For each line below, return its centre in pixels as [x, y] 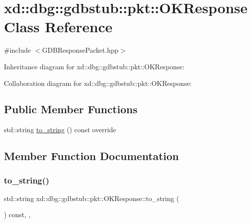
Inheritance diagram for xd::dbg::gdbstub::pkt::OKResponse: [94, 66]
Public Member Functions [71, 109]
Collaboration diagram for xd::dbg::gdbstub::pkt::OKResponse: [98, 83]
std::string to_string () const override [60, 130]
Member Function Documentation [92, 156]
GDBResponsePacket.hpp [80, 50]
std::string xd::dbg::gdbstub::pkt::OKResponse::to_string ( [92, 198]
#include [18, 50]
